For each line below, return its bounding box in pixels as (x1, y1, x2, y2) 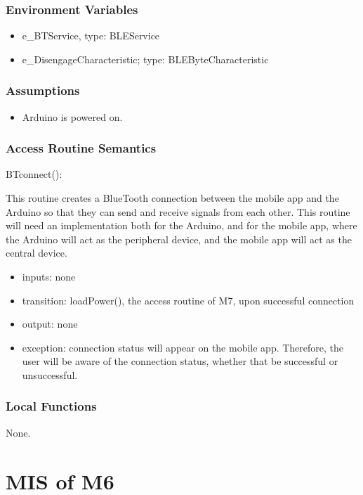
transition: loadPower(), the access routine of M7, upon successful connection (22, 292, 355, 307)
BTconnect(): (6, 167, 62, 181)
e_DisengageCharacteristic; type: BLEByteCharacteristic (22, 51, 269, 66)
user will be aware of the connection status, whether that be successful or (22, 354, 338, 368)
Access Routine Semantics (6, 139, 157, 157)
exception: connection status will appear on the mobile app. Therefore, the (22, 340, 344, 354)
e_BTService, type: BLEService (22, 28, 160, 43)
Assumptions (6, 82, 80, 99)
